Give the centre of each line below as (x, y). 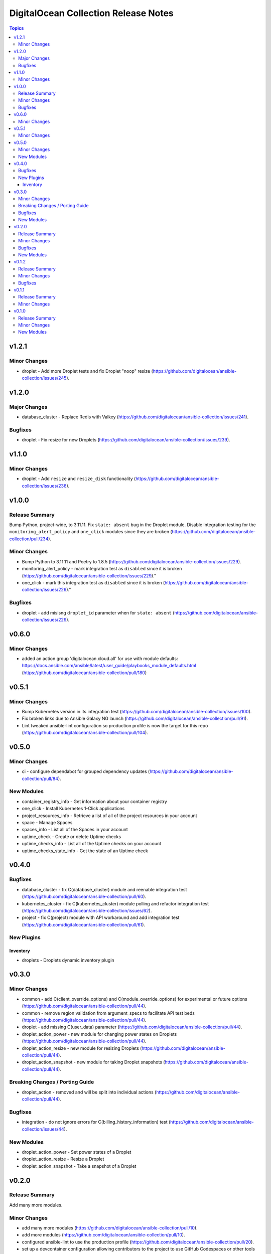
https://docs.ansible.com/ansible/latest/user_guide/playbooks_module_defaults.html (109, 666)
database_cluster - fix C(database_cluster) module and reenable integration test (104, 889)
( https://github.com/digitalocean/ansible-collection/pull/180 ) (84, 673)
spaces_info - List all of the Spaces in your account (75, 830)
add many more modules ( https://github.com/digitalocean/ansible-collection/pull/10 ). (110, 1228)
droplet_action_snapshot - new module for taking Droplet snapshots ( (93, 1062)
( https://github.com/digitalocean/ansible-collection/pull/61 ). (84, 924)
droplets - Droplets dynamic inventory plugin (68, 960)
